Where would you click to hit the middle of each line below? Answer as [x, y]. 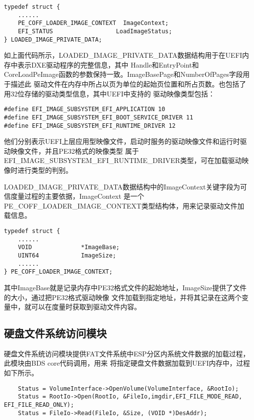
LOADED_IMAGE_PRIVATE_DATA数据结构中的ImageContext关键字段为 [122, 186]
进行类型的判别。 [45, 170]
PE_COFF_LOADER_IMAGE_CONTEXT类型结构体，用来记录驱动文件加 [124, 205]
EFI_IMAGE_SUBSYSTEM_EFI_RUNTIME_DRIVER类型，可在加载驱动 [123, 160]
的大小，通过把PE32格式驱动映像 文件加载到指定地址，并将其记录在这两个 [123, 297]
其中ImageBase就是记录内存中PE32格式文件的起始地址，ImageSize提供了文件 [125, 287]
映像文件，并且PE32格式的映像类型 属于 [75, 151]
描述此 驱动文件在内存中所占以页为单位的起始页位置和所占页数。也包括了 [128, 84]
